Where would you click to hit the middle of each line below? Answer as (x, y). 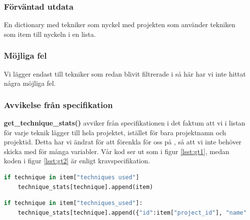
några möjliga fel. (30, 83)
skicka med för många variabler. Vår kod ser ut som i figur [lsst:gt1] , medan (117, 151)
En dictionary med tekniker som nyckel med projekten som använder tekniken (120, 24)
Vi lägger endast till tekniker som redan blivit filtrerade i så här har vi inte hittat (125, 73)
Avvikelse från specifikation (58, 104)
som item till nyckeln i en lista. (50, 34)
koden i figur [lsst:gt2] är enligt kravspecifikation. (77, 161)
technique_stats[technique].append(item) (85, 187)
